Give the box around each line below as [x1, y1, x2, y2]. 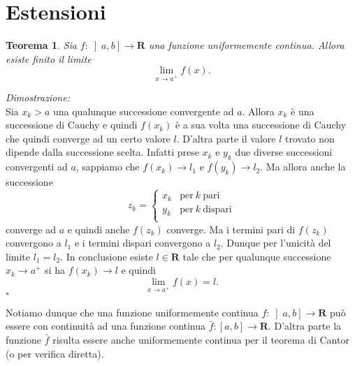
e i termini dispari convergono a [74, 235, 211, 250]
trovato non [285, 131, 335, 145]
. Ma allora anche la [260, 159, 346, 174]
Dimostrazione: [6, 90, 70, 105]
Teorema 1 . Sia [6, 38, 77, 52]
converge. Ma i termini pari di [166, 221, 296, 236]
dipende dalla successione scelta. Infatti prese [6, 145, 199, 159]
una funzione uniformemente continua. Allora [148, 38, 345, 52]
